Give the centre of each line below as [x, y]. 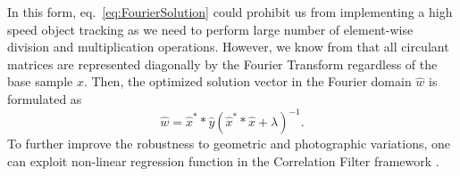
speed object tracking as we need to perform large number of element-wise [210, 29]
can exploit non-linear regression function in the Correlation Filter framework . [223, 160]
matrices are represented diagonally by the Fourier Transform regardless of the [222, 64]
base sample [40, 81]
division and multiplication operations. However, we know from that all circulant [228, 47]
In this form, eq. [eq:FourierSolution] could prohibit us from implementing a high [230, 12]
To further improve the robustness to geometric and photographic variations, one [229, 144]
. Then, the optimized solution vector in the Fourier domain [247, 81]
